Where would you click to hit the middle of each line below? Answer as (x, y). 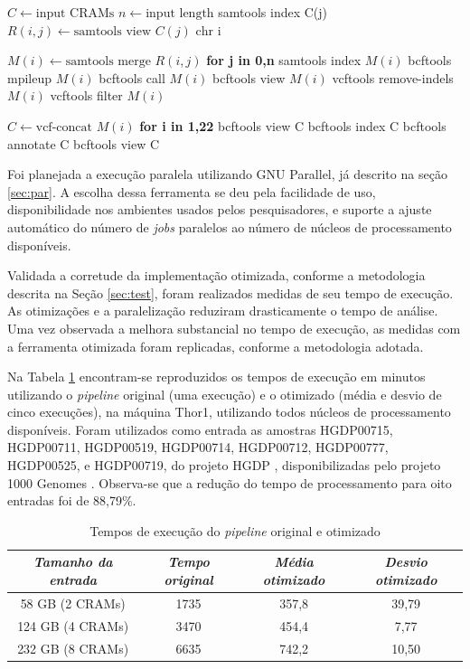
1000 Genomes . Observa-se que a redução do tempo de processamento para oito (230, 482)
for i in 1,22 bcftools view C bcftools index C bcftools (293, 125)
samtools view (112, 31)
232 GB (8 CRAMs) (73, 648)
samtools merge (108, 62)
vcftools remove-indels (393, 77)
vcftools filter (86, 95)
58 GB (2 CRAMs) (73, 603)
